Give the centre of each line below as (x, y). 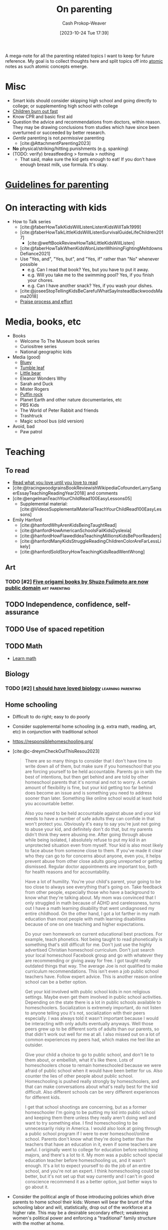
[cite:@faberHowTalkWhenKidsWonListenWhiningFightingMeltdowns (91, 248)
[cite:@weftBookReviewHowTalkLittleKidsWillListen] (81, 243)
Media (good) (27, 357)
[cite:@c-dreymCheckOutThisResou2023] (56, 751)
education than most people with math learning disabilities (85, 918)
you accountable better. (49, 803)
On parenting (84, 9)
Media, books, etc (43, 322)
